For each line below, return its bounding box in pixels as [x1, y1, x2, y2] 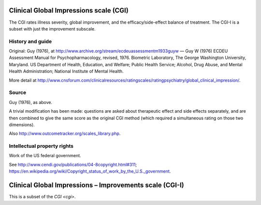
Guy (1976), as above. [9, 99, 53, 105]
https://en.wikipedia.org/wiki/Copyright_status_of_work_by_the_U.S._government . [9, 168, 171, 174]
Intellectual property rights [9, 143, 74, 149]
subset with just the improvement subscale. [9, 26, 96, 31]
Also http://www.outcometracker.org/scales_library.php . [9, 131, 121, 136]
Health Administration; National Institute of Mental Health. [9, 68, 124, 74]
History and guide [9, 38, 52, 44]
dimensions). [9, 121, 35, 128]
